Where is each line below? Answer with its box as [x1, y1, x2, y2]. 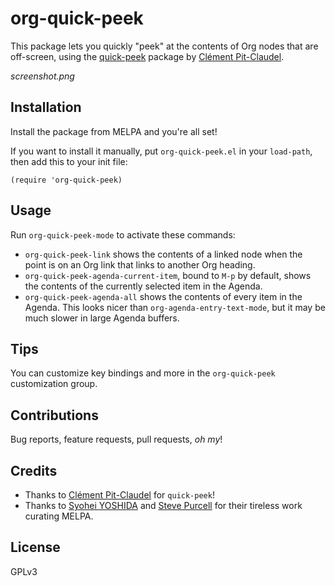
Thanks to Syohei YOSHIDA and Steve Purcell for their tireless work [24, 500, 303, 511]
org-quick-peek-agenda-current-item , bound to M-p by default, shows [24, 269, 312, 281]
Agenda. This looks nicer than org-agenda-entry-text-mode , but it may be [24, 301, 326, 313]
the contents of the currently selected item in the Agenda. [24, 280, 263, 292]
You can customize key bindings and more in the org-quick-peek [10, 367, 276, 379]
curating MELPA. [24, 510, 94, 522]
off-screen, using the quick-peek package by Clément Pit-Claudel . [10, 50, 285, 62]
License [10, 539, 61, 556]
